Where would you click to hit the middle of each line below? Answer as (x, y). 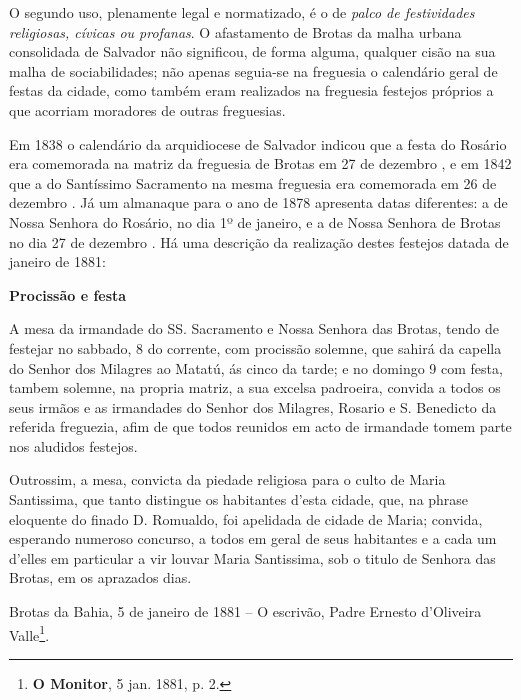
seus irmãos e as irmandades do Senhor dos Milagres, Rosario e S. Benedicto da (253, 406)
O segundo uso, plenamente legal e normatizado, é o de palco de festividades (242, 12)
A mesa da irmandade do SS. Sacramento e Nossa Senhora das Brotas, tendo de (254, 328)
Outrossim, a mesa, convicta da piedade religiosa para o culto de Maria (227, 479)
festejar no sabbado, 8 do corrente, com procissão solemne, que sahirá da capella (255, 347)
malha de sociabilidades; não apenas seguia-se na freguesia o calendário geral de (253, 70)
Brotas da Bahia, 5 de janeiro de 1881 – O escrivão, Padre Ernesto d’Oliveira (245, 611)
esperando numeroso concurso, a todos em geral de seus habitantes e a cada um (253, 538)
